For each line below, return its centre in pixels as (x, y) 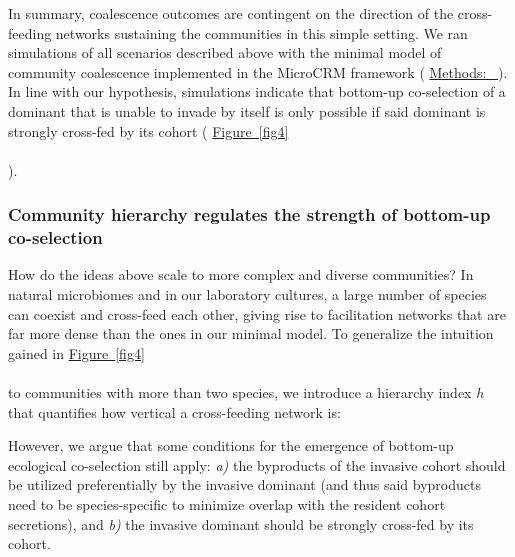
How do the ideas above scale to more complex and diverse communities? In (241, 274)
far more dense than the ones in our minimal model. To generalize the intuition (251, 333)
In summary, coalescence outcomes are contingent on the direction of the (231, 13)
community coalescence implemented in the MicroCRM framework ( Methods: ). (258, 71)
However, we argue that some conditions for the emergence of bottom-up (231, 445)
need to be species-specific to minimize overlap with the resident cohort (227, 504)
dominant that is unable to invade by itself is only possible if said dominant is (247, 110)
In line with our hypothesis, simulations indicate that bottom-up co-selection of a (257, 91)
